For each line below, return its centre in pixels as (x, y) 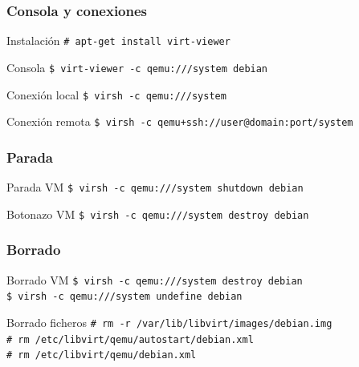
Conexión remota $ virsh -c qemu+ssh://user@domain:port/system (180, 121)
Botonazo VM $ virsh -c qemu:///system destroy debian (158, 214)
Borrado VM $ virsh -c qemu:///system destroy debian (155, 279)
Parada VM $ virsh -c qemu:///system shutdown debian (155, 187)
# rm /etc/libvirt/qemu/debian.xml (102, 355)
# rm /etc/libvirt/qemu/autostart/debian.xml (130, 339)
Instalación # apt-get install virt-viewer (118, 40)
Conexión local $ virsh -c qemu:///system (116, 94)
